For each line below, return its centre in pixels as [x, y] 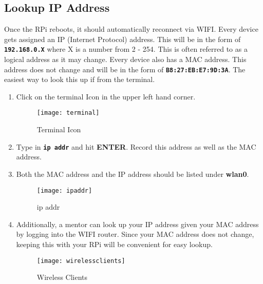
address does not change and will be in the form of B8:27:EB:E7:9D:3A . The [125, 69]
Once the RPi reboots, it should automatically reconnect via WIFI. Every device [131, 29]
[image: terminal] [68, 113]
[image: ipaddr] [64, 190]
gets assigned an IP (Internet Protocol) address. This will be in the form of [123, 39]
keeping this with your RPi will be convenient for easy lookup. [114, 244]
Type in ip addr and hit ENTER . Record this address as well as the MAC [136, 146]
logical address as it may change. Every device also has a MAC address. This [125, 59]
